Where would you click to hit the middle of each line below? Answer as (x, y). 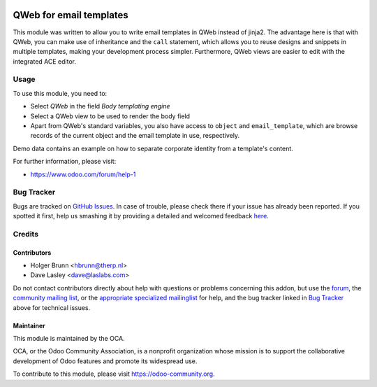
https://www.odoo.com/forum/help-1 (83, 174)
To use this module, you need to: (60, 93)
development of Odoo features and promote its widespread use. (105, 361)
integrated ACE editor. (45, 61)
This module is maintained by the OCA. (69, 338)
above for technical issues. (52, 307)
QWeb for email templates (71, 15)
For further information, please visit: (65, 162)
